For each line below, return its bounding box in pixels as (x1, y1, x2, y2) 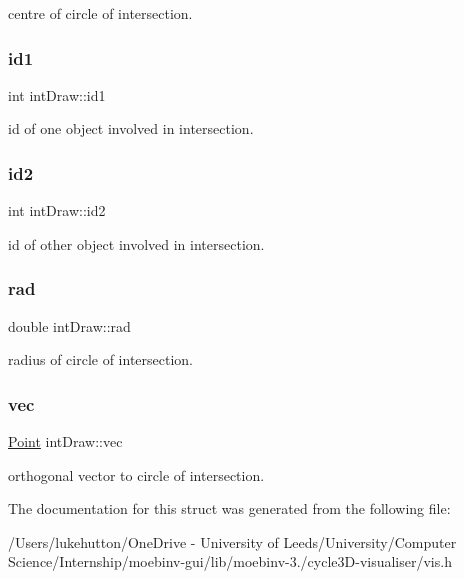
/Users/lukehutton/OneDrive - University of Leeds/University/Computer (8, 531, 457, 552)
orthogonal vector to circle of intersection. (8, 464, 265, 485)
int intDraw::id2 (8, 200, 106, 221)
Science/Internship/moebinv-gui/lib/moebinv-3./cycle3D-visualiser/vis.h (8, 551, 452, 572)
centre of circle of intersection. (8, 3, 193, 23)
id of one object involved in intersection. (8, 118, 254, 139)
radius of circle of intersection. (8, 349, 193, 370)
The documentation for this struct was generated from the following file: (8, 498, 451, 519)
